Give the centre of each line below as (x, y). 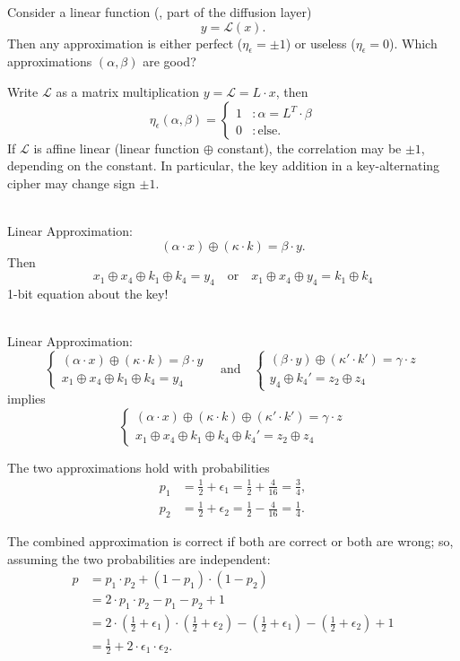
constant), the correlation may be (309, 148)
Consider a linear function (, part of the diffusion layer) (160, 12)
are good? (169, 61)
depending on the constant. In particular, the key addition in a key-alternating (224, 165)
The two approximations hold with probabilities (139, 467)
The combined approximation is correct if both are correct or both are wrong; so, (230, 540)
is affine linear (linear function (117, 148)
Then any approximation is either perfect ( (125, 43)
